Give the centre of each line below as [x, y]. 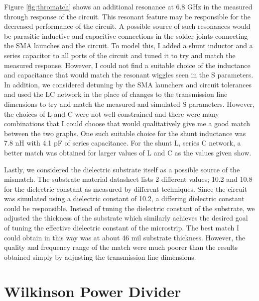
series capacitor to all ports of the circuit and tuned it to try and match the [120, 55]
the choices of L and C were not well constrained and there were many [112, 113]
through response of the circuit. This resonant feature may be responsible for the [128, 16]
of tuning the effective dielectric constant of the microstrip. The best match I [122, 228]
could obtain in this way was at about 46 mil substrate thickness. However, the [125, 237]
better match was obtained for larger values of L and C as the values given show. [128, 152]
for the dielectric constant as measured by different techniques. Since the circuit [126, 188]
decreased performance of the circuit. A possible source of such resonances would [127, 26]
